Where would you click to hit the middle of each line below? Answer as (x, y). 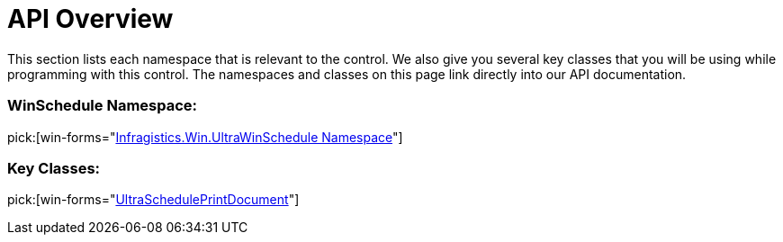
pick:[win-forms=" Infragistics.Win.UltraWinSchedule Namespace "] (205, 137)
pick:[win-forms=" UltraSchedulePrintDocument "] (153, 200)
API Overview (90, 19)
